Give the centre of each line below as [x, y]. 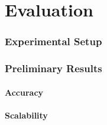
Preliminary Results [54, 68]
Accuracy [24, 92]
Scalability [26, 115]
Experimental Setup [54, 41]
